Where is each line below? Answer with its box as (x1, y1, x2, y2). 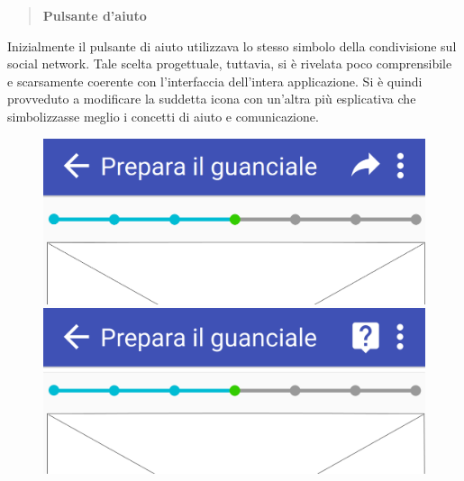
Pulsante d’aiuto (42, 6, 147, 24)
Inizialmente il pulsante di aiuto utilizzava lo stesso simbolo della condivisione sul (7, 36, 457, 55)
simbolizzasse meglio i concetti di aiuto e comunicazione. (7, 106, 319, 125)
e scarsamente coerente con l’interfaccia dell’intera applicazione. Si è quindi (7, 71, 423, 90)
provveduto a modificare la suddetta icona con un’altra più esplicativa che (7, 89, 416, 108)
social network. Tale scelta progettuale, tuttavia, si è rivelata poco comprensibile (7, 54, 452, 73)
